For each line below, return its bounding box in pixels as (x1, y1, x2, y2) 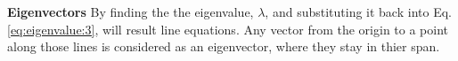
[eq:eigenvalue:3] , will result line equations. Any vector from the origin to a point (7, 19, 449, 38)
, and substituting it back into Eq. (265, 3, 452, 20)
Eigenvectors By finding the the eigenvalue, (7, 3, 254, 20)
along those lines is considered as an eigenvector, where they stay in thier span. (7, 37, 440, 56)
